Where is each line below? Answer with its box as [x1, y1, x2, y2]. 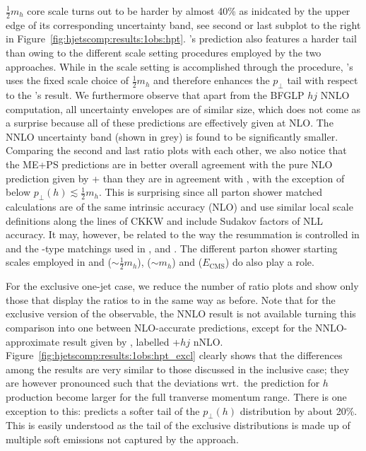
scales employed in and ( [6, 254, 112, 269]
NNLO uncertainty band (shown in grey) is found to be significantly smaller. [6, 129, 338, 143]
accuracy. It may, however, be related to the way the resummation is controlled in [6, 227, 360, 242]
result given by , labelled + [62, 334, 181, 348]
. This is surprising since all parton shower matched [98, 184, 322, 199]
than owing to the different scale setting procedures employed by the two [6, 45, 321, 60]
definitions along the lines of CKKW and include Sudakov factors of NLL [6, 213, 324, 228]
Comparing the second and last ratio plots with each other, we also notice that [6, 143, 347, 158]
